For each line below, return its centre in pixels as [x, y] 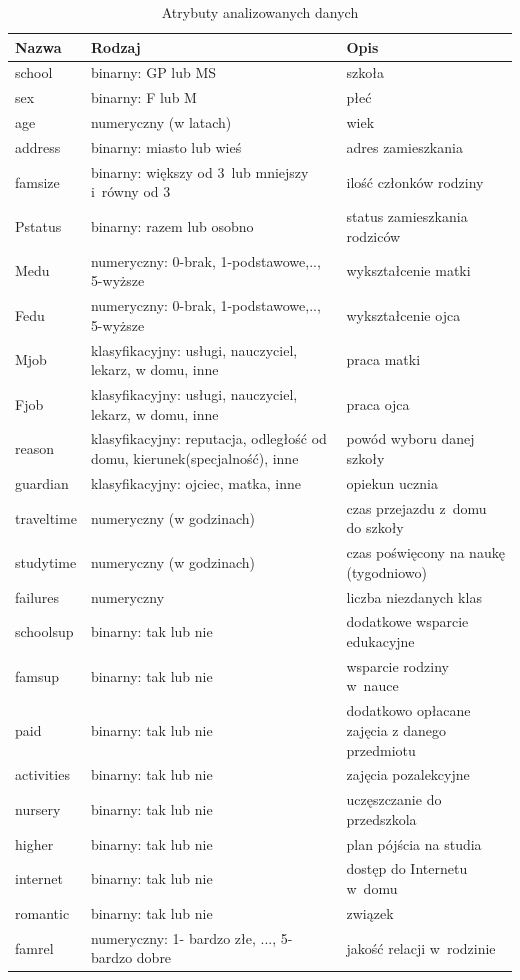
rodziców [373, 235]
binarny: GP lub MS [153, 72]
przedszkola [381, 818]
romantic [42, 912]
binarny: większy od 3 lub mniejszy [199, 171]
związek [370, 912]
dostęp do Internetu [407, 868]
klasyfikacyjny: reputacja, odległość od [208, 438]
